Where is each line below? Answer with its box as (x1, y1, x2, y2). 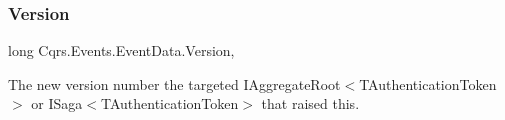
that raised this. (261, 93, 360, 114)
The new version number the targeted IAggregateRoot (8, 73, 341, 94)
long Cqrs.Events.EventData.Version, (8, 40, 235, 61)
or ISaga (31, 93, 83, 114)
